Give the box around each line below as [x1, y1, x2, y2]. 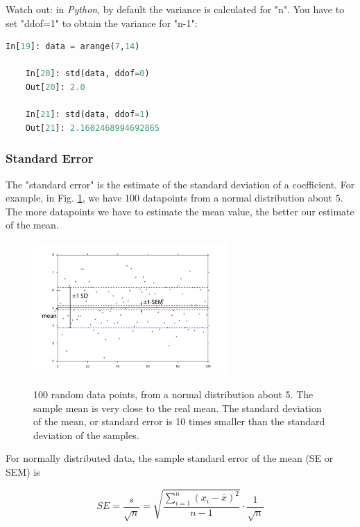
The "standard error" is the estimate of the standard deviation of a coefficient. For [6, 177, 355, 191]
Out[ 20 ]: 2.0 [25, 82, 85, 92]
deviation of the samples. [33, 427, 139, 442]
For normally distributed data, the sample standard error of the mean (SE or [6, 451, 334, 465]
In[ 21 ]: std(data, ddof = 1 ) [25, 109, 150, 120]
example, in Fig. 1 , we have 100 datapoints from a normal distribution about [6, 190, 333, 205]
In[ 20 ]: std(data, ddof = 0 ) [25, 69, 150, 79]
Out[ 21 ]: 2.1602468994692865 [25, 123, 160, 133]
